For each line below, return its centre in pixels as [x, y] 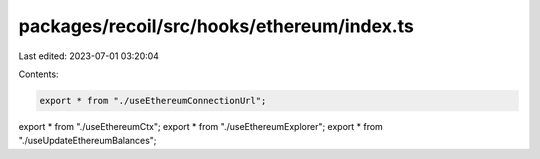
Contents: [38, 74]
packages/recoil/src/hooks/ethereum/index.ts [216, 26]
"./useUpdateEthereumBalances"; [87, 141]
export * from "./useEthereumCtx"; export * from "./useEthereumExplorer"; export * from [201, 126]
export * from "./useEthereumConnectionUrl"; [153, 100]
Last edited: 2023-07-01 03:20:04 [89, 56]
